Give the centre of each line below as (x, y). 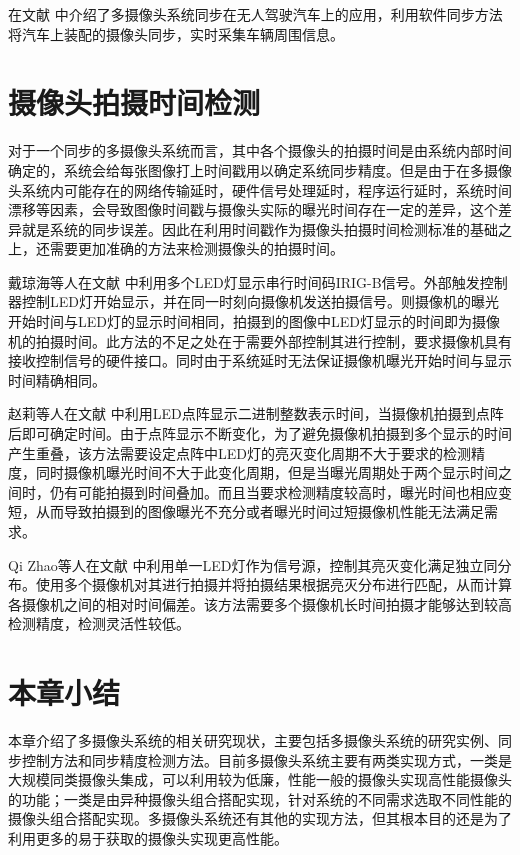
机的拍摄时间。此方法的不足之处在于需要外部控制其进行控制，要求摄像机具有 (260, 340)
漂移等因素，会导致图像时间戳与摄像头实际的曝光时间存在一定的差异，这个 (253, 209)
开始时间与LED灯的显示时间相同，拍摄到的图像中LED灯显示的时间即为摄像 (254, 321)
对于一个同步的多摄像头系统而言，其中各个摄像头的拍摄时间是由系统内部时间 (260, 150)
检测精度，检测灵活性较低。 (99, 623)
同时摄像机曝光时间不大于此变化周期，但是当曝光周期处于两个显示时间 (266, 472)
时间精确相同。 (57, 379)
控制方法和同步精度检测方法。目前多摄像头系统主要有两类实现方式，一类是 (266, 759)
